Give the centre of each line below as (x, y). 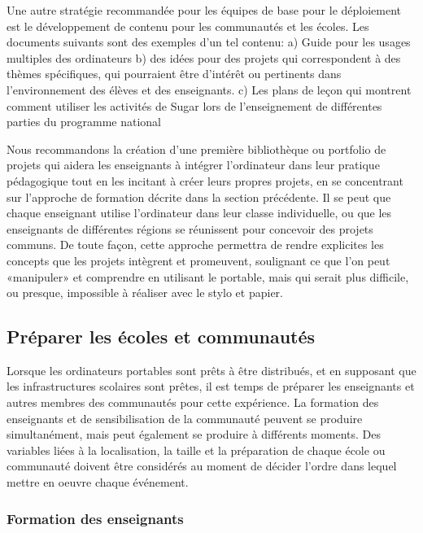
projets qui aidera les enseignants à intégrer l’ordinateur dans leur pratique (193, 165)
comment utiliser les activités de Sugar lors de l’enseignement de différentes (194, 105)
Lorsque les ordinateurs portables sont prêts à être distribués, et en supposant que (211, 370)
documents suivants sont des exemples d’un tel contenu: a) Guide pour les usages (209, 42)
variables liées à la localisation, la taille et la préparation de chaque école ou (196, 450)
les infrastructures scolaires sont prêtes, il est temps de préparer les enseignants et (211, 386)
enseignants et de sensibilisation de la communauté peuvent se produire (185, 418)
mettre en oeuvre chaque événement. (98, 482)
